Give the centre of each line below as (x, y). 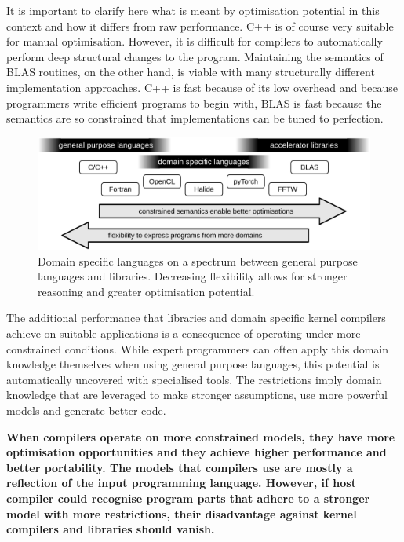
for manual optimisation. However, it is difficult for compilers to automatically (195, 41)
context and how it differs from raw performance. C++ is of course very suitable (200, 26)
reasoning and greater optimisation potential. (146, 291)
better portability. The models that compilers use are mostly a (180, 467)
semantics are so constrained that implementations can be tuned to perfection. (195, 118)
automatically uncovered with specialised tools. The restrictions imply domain (194, 379)
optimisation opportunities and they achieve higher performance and (197, 452)
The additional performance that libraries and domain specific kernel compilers (196, 318)
